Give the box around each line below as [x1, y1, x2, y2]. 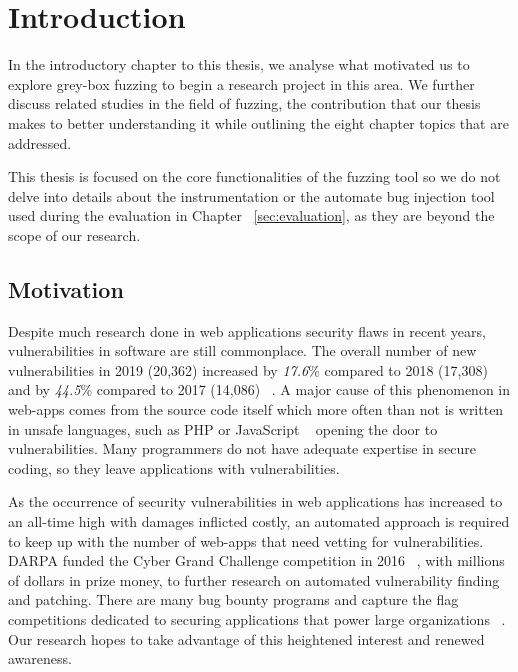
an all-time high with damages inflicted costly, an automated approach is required [8, 511, 510, 532]
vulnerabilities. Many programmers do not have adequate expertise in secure [8, 438, 476, 459]
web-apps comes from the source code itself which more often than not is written [8, 399, 504, 420]
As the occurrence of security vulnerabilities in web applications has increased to [8, 491, 503, 512]
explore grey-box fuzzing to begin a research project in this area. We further [8, 73, 475, 94]
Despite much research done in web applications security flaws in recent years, [8, 320, 486, 341]
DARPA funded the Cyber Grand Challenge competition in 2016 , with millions [8, 550, 505, 571]
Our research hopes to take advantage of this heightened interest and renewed [8, 628, 485, 649]
